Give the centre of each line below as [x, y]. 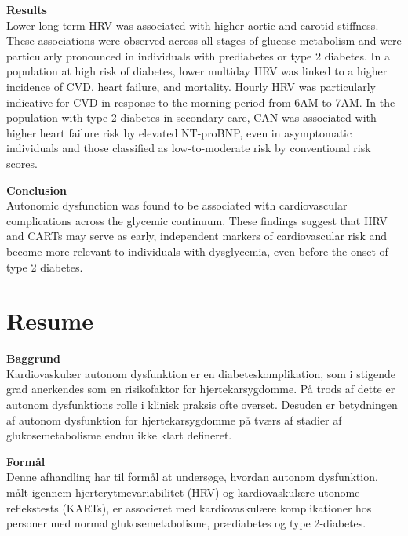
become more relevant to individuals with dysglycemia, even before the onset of [197, 251]
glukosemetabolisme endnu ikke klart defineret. [119, 435]
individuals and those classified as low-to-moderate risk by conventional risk [189, 148]
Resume [50, 321]
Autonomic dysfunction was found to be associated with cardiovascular [177, 205]
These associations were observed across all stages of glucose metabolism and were [204, 40]
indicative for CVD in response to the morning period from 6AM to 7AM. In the [201, 102]
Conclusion [37, 190]
